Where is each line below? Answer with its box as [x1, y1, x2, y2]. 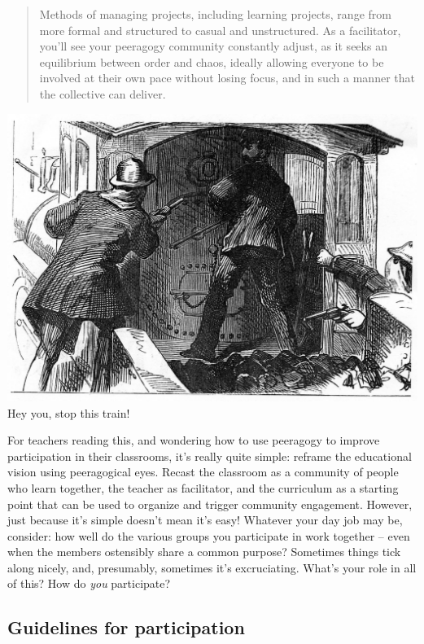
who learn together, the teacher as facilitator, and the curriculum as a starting [7, 479, 399, 496]
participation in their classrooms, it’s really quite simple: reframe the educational [7, 447, 412, 464]
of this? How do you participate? [7, 575, 171, 592]
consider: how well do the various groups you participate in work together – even [7, 527, 410, 544]
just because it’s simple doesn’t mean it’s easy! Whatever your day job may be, [7, 511, 403, 528]
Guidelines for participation [7, 615, 245, 640]
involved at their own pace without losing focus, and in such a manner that [39, 69, 415, 86]
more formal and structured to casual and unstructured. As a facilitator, [39, 21, 401, 38]
